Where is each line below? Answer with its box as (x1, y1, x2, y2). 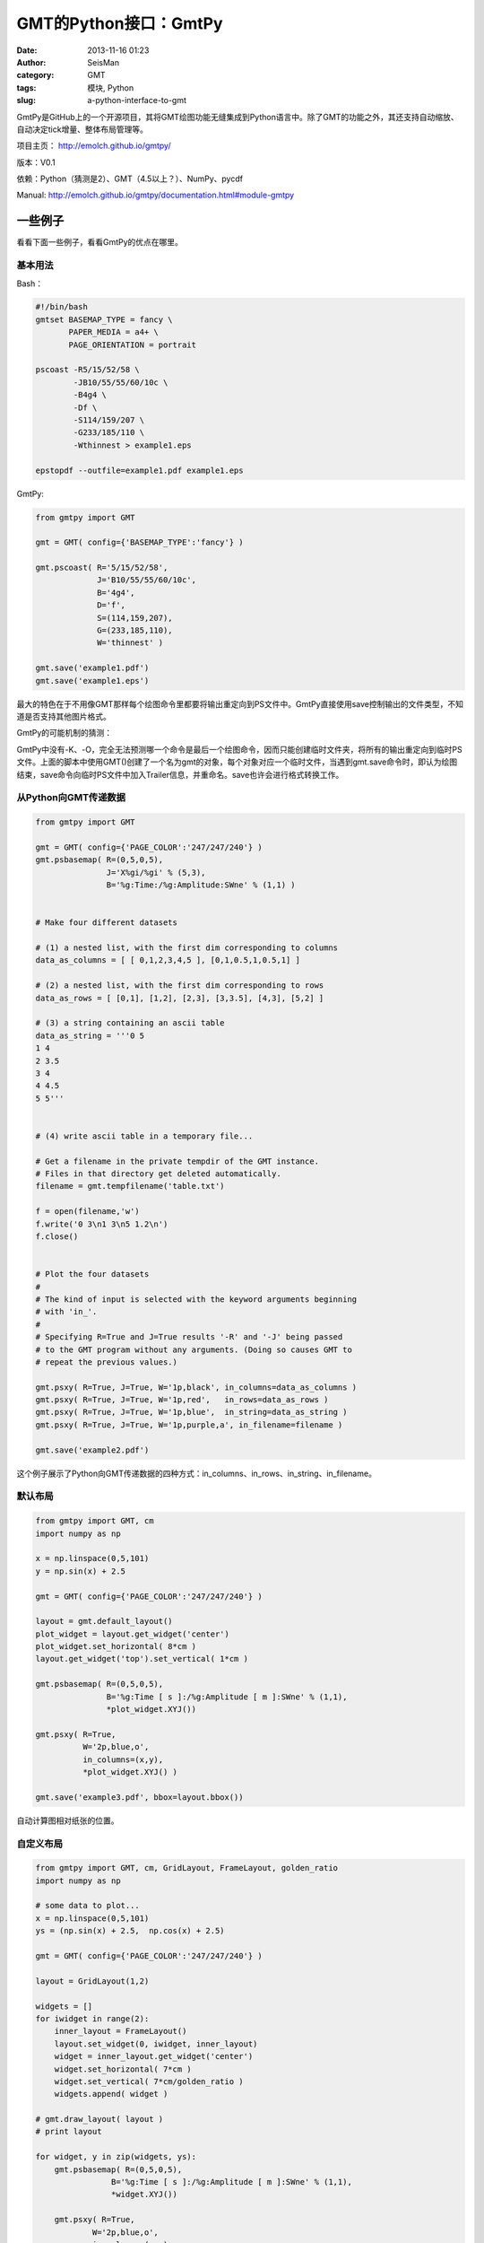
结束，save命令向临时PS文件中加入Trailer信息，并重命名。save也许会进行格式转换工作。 (16, 769, 344, 780)
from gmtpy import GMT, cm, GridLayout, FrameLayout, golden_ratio (35, 1863, 339, 1873)
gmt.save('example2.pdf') (35, 1444, 150, 1455)
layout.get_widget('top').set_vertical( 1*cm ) (35, 1654, 248, 1664)
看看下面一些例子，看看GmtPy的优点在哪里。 (16, 237, 184, 248)
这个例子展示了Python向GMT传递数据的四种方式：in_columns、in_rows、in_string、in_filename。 (16, 1468, 376, 1479)
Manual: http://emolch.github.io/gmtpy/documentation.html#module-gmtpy (16, 189, 295, 201)
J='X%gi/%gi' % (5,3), (106, 867, 206, 877)
